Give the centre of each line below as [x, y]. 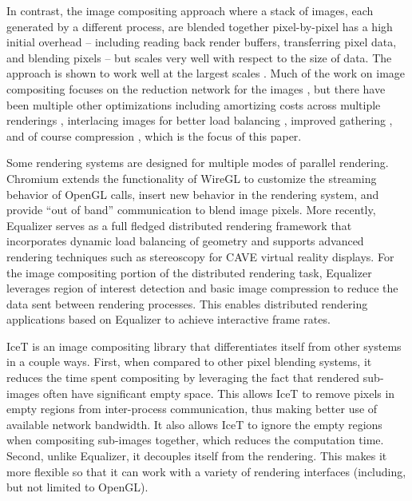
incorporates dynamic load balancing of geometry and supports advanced [185, 241]
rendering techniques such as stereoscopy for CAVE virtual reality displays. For [200, 256]
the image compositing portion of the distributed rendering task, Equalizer [189, 272]
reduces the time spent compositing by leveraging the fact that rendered [183, 378]
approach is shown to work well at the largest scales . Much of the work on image [206, 73]
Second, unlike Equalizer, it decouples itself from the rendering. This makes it [197, 456]
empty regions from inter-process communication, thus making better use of [192, 409]
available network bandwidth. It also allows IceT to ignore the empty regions [194, 424]
